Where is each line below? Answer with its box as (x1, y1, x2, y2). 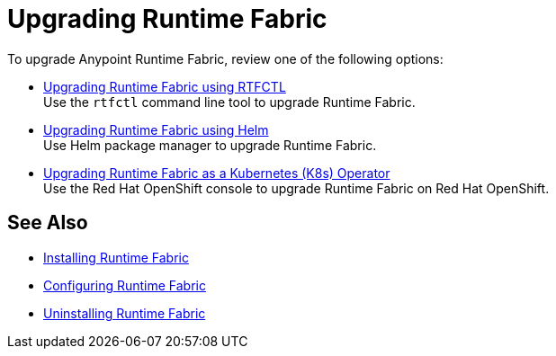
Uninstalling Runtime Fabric (43, 305, 206, 321)
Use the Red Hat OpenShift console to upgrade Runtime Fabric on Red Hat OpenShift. (43, 180, 550, 196)
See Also (7, 211, 88, 235)
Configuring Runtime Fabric (43, 277, 206, 293)
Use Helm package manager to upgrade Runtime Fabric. (43, 137, 377, 153)
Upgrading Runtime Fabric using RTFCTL (43, 78, 286, 94)
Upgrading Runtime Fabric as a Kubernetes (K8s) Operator (43, 165, 390, 181)
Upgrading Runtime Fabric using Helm (43, 121, 269, 138)
